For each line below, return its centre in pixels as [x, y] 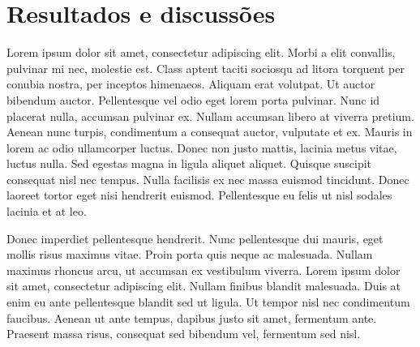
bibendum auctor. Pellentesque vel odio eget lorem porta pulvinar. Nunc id [193, 99]
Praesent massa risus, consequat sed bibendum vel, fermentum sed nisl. [184, 334]
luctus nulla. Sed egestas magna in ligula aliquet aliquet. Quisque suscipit [189, 163]
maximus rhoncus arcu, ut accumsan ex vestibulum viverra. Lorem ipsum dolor [204, 270]
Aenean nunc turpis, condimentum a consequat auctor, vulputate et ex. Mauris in [210, 132]
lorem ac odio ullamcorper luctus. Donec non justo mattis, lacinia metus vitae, [202, 147]
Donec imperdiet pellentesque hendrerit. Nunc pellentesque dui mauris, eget [195, 238]
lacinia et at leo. [47, 211]
